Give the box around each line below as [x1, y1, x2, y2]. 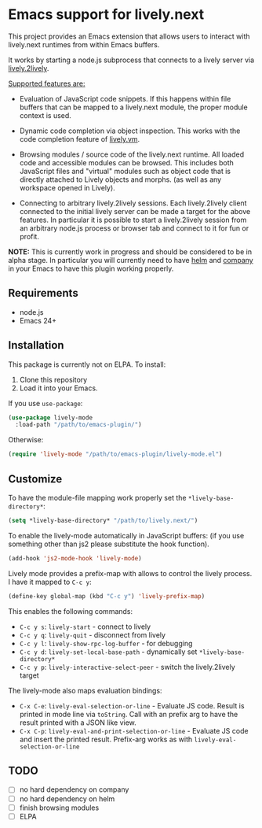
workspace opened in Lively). [19, 183, 115, 192]
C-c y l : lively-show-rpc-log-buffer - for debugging [19, 638, 193, 648]
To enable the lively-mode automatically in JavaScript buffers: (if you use [8, 530, 245, 540]
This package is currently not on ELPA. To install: [8, 360, 166, 369]
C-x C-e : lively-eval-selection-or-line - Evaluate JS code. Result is [19, 700, 245, 710]
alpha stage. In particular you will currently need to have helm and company [8, 255, 253, 264]
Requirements [8, 286, 78, 300]
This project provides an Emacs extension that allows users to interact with [8, 31, 250, 41]
